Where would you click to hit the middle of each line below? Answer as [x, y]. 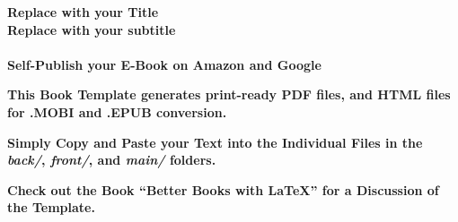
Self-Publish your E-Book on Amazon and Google [164, 64]
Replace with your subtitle [92, 29]
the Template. [51, 207]
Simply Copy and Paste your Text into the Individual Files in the [215, 142]
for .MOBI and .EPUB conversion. [117, 111]
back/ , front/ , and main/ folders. [112, 160]
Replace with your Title [83, 12]
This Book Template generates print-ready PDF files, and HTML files [229, 94]
